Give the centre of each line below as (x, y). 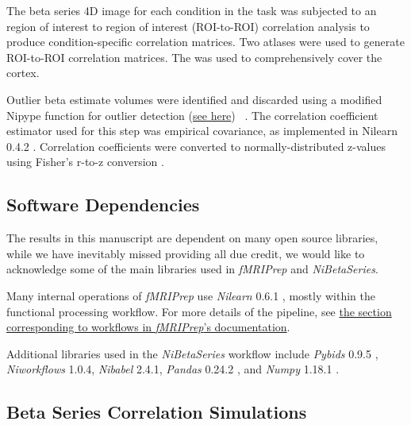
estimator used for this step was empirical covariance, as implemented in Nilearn (202, 131)
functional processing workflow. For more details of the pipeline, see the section (199, 311)
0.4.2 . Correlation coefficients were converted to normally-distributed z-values (196, 146)
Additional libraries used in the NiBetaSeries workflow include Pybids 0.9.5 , (192, 353)
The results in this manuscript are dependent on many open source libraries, (192, 238)
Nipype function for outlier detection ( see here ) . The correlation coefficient (192, 115)
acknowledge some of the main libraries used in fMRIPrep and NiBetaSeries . (192, 269)
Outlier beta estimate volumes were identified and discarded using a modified (194, 99)
